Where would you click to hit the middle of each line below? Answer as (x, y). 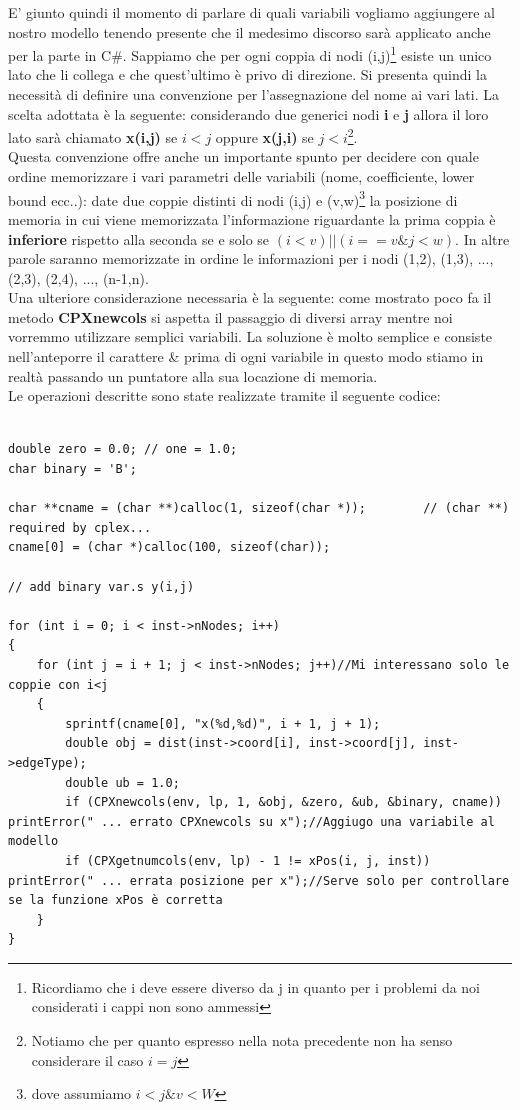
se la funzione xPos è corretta (115, 900)
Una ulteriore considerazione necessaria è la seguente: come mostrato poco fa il (250, 297)
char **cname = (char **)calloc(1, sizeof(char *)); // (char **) (259, 508)
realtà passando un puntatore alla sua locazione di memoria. (193, 375)
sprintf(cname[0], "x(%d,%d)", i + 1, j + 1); (223, 723)
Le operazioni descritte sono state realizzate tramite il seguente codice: (224, 395)
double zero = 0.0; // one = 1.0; (123, 449)
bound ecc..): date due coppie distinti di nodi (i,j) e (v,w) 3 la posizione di (233, 198)
